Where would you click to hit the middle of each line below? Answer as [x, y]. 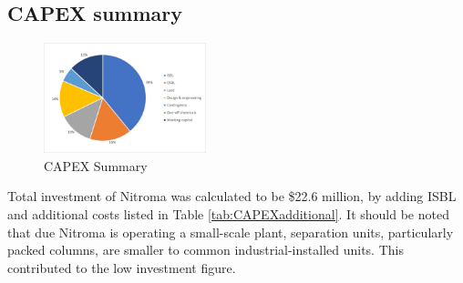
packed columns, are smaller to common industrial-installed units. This [206, 250]
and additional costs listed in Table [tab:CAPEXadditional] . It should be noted [228, 214]
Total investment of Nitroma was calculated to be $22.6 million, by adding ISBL [232, 196]
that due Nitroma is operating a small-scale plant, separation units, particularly [231, 232]
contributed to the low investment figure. [122, 267]
